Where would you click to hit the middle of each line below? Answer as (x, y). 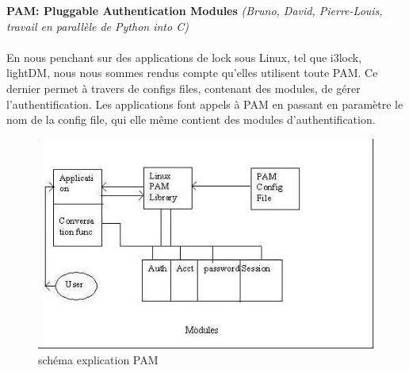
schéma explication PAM (98, 360)
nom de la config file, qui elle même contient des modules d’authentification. (191, 119)
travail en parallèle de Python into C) (97, 26)
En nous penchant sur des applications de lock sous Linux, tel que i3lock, (184, 57)
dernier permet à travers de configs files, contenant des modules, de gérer (183, 88)
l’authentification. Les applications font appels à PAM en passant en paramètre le (205, 104)
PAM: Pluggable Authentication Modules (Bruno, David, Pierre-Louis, (195, 10)
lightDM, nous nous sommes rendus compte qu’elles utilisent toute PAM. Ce (192, 73)
